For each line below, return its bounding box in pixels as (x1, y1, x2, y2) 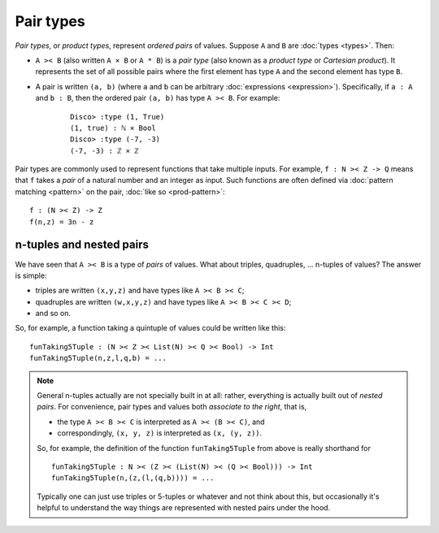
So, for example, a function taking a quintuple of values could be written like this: (15, 323, 286, 333)
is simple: (15, 271, 47, 280)
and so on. (35, 309, 72, 318)
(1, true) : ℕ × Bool (70, 123, 156, 132)
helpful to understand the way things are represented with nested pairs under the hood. (37, 503, 331, 513)
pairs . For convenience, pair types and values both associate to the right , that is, (37, 402, 307, 412)
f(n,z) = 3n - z (29, 217, 94, 227)
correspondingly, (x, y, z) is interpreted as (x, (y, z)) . (57, 428, 263, 438)
